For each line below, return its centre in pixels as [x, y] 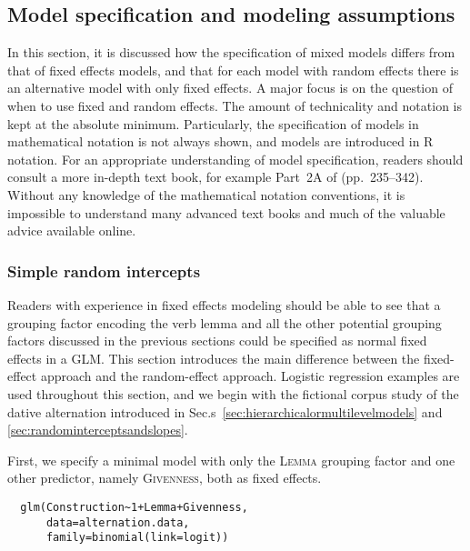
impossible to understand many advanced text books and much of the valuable [226, 212]
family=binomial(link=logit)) [137, 538]
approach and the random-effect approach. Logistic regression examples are [250, 376]
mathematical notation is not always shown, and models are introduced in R [220, 141]
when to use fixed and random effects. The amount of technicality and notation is [235, 105]
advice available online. [72, 230]
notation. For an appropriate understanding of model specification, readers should [235, 159]
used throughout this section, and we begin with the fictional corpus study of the [233, 393]
